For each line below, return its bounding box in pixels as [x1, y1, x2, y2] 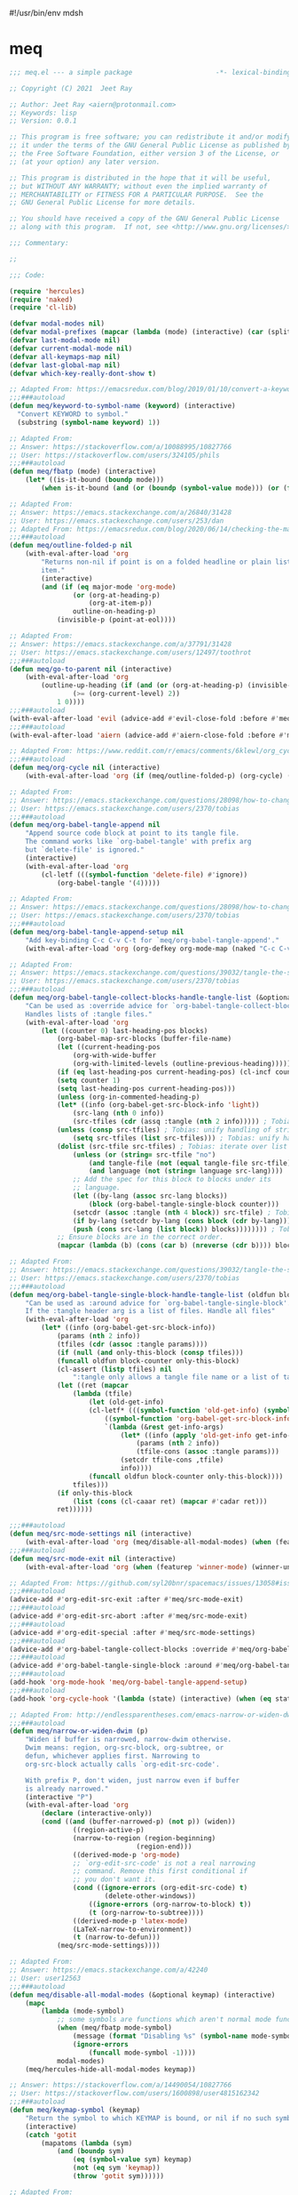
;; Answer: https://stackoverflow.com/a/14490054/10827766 [9, 2080, 232, 2090]
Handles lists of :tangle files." [25, 1009, 153, 1019]
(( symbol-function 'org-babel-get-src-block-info [104, 1414, 292, 1423]
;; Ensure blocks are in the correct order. [56, 1233, 224, 1242]
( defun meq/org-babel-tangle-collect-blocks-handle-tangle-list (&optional [9, 993, 295, 1003]
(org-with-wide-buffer [72, 1051, 157, 1061]
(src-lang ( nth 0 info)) [72, 1109, 165, 1118]
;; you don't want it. [72, 1875, 157, 1884]
